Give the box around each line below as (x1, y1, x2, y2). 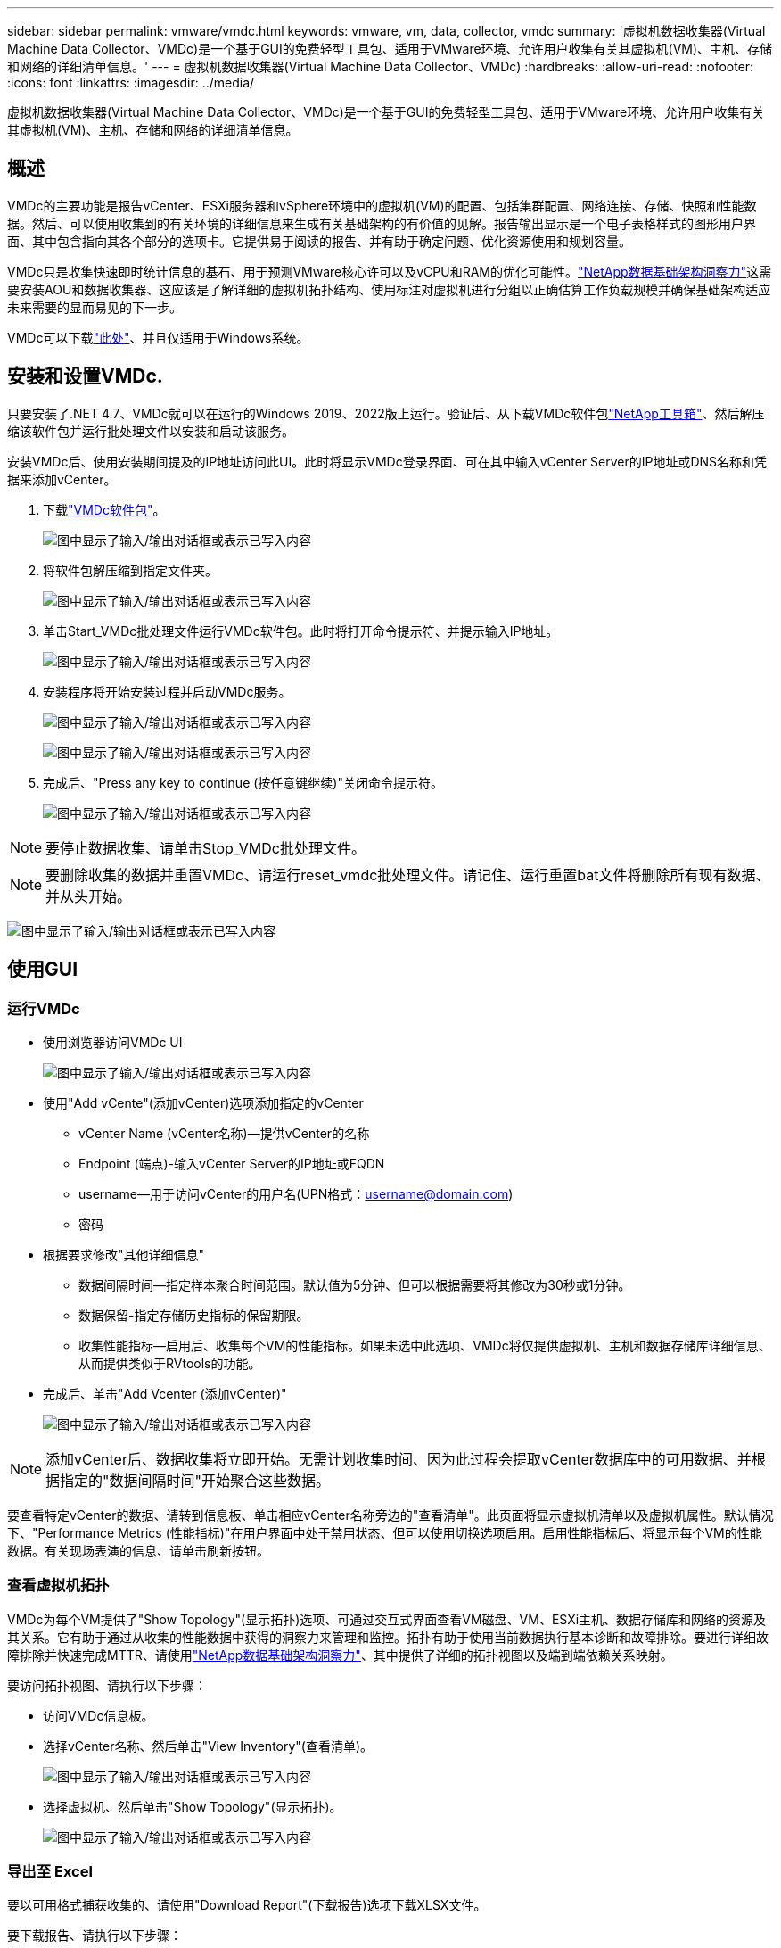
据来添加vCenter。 (7, 471, 117, 487)
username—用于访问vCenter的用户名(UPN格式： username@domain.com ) (78, 1185, 514, 1201)
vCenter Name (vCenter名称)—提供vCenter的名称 (78, 1125, 370, 1141)
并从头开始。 (45, 887, 132, 905)
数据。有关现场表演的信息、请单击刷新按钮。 (7, 1542, 269, 1558)
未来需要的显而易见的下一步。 (7, 299, 182, 315)
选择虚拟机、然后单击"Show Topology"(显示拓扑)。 (43, 1798, 342, 1814)
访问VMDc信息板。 (43, 1707, 154, 1723)
